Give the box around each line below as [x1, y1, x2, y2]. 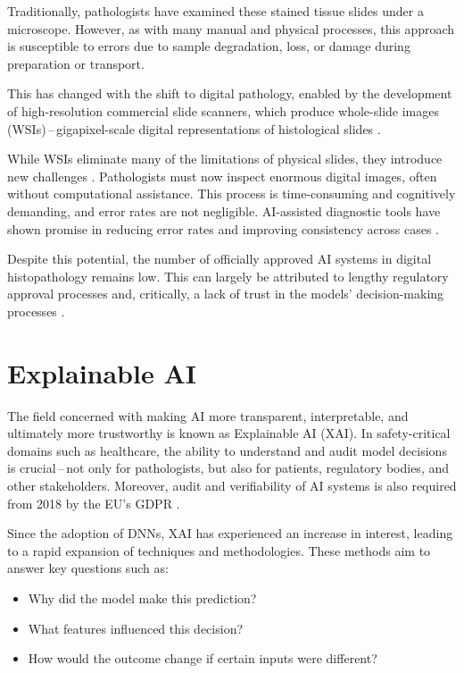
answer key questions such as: [7, 559, 169, 577]
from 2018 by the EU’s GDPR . [7, 493, 180, 512]
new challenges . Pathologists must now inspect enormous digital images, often [7, 166, 437, 185]
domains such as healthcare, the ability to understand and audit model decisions [7, 441, 447, 459]
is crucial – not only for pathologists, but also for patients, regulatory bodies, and [7, 458, 450, 477]
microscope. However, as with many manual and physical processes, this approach [7, 19, 455, 38]
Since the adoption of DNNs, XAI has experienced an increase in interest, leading [7, 524, 453, 543]
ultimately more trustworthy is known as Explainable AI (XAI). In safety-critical [7, 424, 451, 442]
